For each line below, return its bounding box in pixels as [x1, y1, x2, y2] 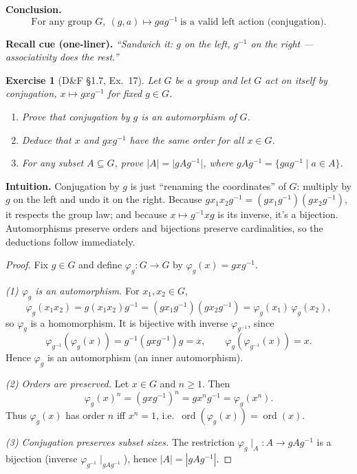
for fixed [107, 86, 142, 100]
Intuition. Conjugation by [6, 178, 120, 193]
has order [65, 408, 105, 422]
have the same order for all [129, 132, 244, 147]
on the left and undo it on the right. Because [13, 192, 202, 206]
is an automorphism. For [35, 283, 140, 297]
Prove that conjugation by [21, 109, 130, 124]
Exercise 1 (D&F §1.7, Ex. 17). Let [6, 72, 161, 87]
